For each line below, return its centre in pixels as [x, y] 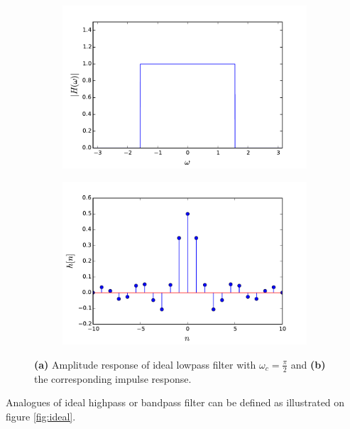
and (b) [308, 364]
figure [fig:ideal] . [41, 416]
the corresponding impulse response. [113, 378]
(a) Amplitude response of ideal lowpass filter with [145, 364]
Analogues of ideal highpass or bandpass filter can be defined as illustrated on [175, 402]
